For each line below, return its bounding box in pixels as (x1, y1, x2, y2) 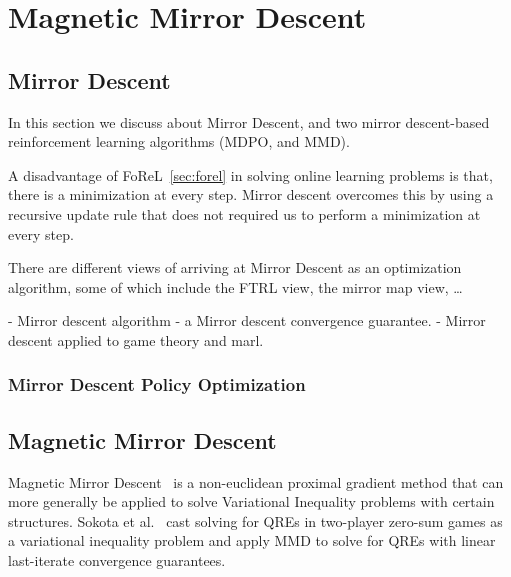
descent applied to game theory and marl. (8, 329, 264, 350)
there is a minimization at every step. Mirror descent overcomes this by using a (8, 184, 494, 205)
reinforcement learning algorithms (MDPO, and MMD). (8, 131, 350, 152)
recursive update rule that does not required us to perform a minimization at (8, 203, 481, 224)
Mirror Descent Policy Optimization (8, 372, 306, 397)
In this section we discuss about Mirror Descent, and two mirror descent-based (8, 111, 490, 132)
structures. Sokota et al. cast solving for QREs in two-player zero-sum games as (8, 510, 503, 531)
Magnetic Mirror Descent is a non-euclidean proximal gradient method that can (8, 471, 504, 492)
